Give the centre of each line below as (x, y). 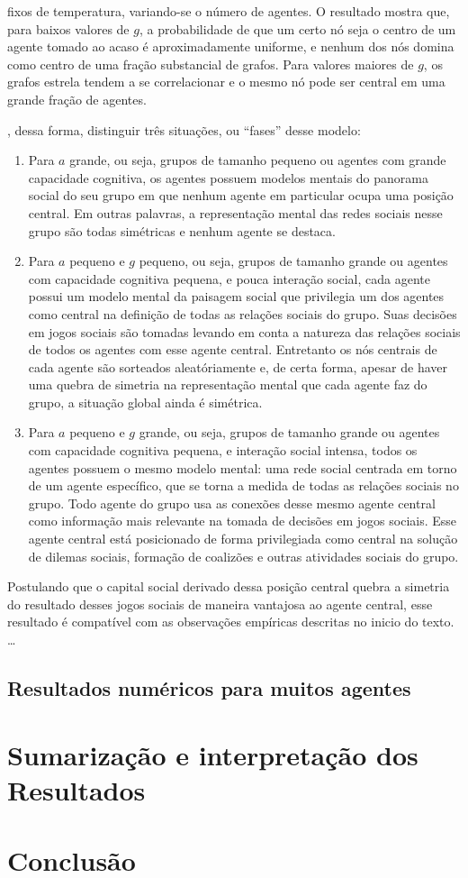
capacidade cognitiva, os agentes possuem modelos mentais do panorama (228, 177)
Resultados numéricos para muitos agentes (209, 687)
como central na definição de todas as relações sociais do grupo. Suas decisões (243, 313)
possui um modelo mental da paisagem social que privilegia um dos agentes (236, 296)
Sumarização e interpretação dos (213, 754)
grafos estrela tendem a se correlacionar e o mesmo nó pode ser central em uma (226, 82)
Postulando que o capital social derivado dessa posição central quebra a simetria (229, 586)
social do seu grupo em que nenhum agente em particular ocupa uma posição (241, 195)
